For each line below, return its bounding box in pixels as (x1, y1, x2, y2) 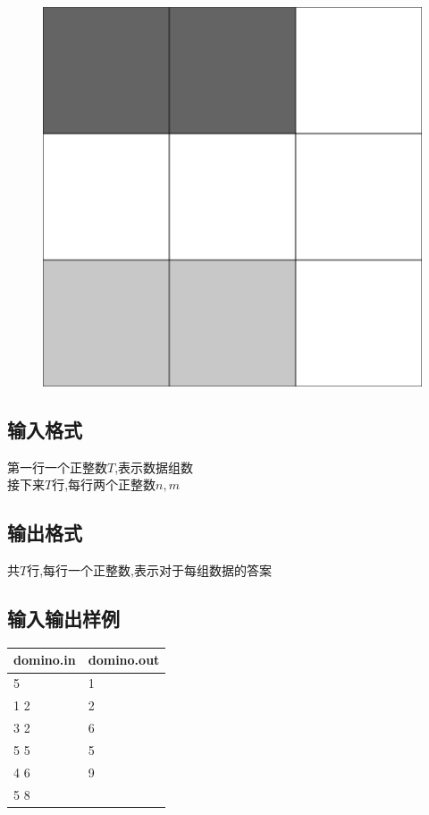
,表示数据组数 (114, 457, 194, 476)
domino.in (13, 650, 76, 669)
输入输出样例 (7, 605, 120, 632)
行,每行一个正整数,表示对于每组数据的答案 (27, 561, 272, 580)
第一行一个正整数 (7, 457, 107, 476)
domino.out (88, 650, 160, 669)
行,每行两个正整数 (52, 475, 156, 494)
